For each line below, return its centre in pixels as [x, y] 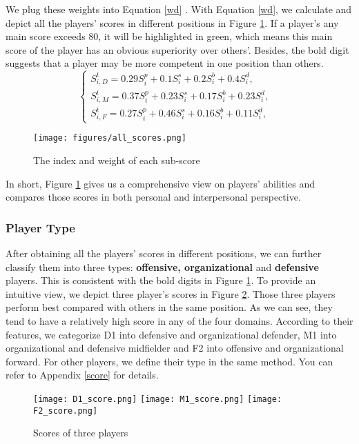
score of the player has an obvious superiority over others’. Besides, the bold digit [177, 49]
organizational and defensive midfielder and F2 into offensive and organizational [175, 348]
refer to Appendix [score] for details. [82, 375]
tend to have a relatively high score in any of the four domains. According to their [179, 320]
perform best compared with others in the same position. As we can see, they [169, 307]
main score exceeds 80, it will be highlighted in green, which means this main [169, 36]
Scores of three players [81, 433]
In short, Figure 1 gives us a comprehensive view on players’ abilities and [161, 183]
